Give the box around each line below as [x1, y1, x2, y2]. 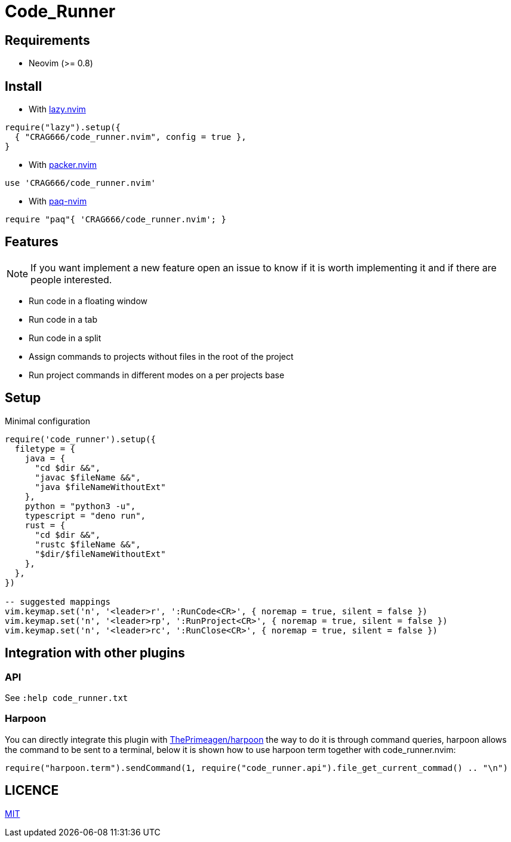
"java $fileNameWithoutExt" [35, 482, 166, 492]
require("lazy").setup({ [5, 123, 121, 133]
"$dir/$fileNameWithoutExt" [35, 549, 166, 559]
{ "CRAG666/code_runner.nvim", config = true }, [14, 132, 247, 142]
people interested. [30, 273, 112, 286]
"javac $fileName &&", [35, 472, 141, 482]
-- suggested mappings [5, 596, 111, 607]
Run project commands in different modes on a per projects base [29, 369, 285, 380]
